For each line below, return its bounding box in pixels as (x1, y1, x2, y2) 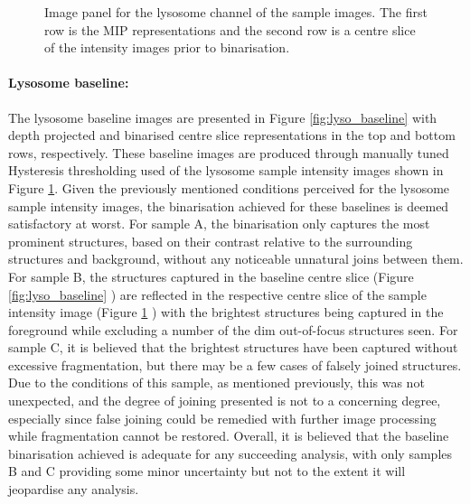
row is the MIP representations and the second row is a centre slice (44, 20, 416, 39)
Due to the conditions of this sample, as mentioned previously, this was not (8, 373, 425, 392)
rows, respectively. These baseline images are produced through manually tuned (8, 143, 449, 162)
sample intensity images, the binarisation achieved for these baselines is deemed (8, 196, 449, 215)
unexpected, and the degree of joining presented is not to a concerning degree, (8, 391, 441, 410)
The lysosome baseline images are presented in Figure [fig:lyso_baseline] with (8, 107, 437, 126)
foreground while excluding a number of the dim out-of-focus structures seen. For (8, 320, 458, 339)
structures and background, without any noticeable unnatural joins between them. (8, 249, 464, 268)
